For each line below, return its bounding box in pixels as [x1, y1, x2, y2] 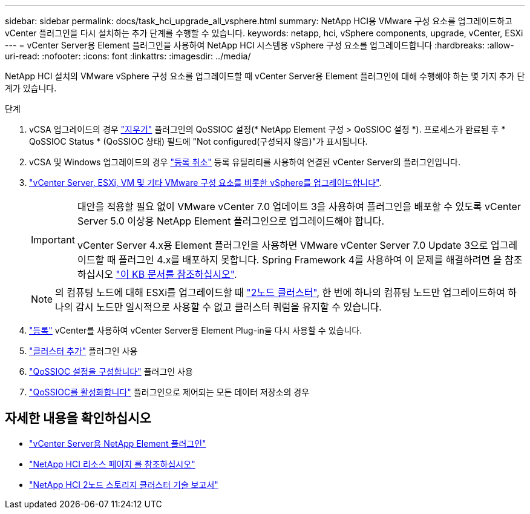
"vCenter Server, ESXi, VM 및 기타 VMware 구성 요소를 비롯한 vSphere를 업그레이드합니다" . [29, 177, 382, 188]
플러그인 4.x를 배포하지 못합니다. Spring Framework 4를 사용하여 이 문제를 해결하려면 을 [118, 254, 502, 266]
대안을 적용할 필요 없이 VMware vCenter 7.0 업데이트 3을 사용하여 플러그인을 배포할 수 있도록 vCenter [77, 200, 521, 213]
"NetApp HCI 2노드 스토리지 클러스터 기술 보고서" [29, 479, 218, 490]
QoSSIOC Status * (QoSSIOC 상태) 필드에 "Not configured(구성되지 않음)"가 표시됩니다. [29, 136, 368, 147]
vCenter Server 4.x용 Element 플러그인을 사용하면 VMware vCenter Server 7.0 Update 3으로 [77, 239, 488, 251]
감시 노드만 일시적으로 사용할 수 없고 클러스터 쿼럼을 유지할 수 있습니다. [76, 301, 382, 313]
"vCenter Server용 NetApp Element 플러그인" [29, 438, 206, 449]
